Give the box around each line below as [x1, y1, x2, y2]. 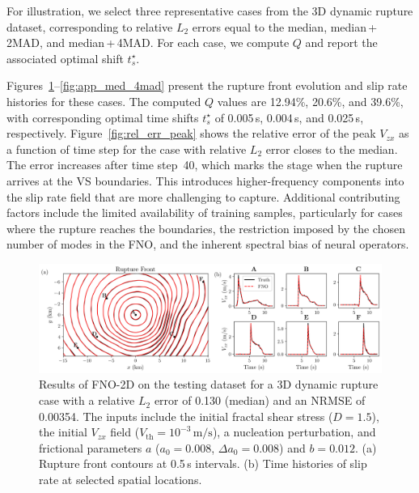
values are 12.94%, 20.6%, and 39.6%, [217, 92, 404, 109]
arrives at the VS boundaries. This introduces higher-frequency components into [6, 172, 404, 189]
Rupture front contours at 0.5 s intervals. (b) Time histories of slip [39, 455, 367, 472]
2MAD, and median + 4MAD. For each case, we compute [6, 34, 290, 51]
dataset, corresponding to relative [6, 18, 173, 35]
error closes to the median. [265, 140, 398, 157]
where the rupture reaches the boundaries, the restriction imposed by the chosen [6, 219, 405, 236]
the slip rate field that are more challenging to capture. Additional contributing [6, 188, 400, 205]
